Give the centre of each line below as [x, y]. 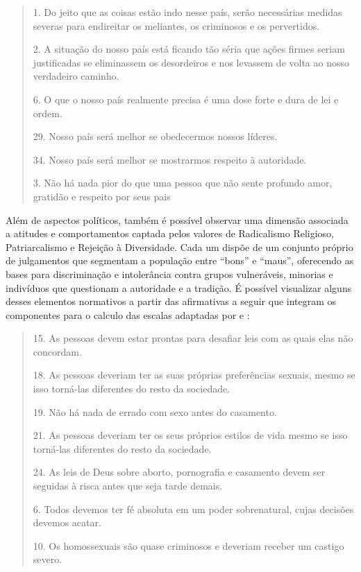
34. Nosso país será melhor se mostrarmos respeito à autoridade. [170, 159]
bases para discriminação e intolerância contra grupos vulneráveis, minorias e [169, 274]
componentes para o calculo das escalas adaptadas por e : [128, 314]
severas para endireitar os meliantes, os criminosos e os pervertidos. [176, 25]
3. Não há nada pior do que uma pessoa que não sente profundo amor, [183, 183]
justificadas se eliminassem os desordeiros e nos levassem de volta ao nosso [191, 62]
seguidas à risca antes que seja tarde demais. [128, 486]
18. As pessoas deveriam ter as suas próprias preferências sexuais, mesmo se [194, 375]
